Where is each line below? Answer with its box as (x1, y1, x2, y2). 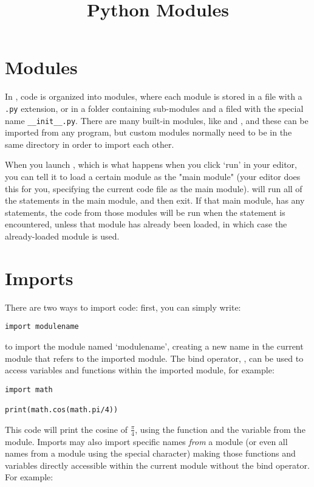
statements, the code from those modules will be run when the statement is (5, 206, 285, 218)
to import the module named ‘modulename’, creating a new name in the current (5, 339, 304, 352)
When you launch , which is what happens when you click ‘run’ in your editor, (5, 158, 297, 171)
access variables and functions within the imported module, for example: (5, 364, 275, 376)
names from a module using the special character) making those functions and (5, 447, 296, 460)
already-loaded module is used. (5, 229, 120, 242)
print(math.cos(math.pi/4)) (5, 406, 118, 415)
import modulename (5, 322, 79, 331)
